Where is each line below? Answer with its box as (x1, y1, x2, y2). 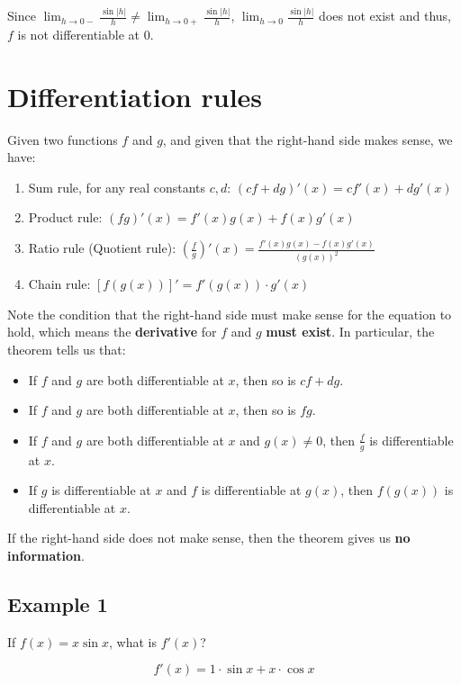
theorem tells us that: (7, 339, 126, 358)
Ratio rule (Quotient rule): (28, 238, 176, 257)
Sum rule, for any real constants (28, 177, 206, 196)
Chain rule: (28, 274, 91, 293)
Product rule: (28, 208, 103, 227)
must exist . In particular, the (266, 322, 435, 341)
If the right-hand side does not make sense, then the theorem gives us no (7, 528, 411, 547)
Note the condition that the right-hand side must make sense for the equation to (7, 304, 452, 323)
